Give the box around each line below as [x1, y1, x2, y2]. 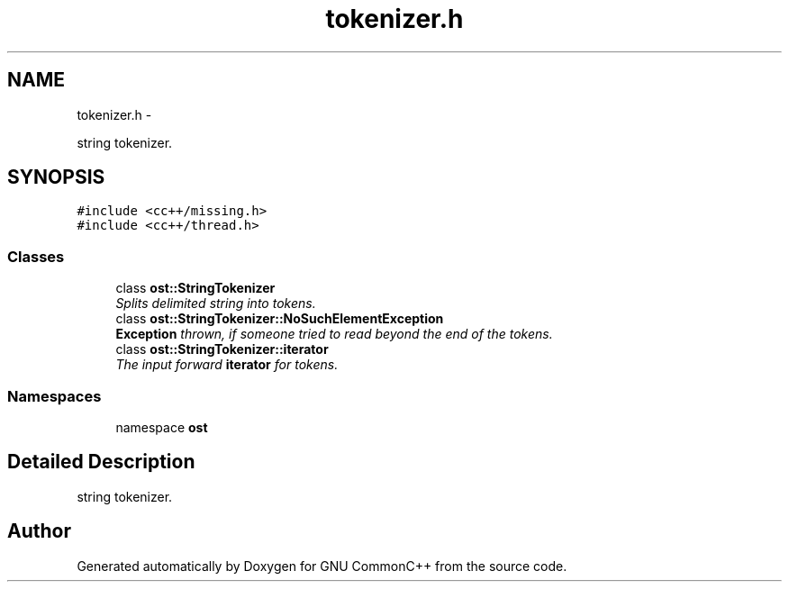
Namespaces [7, 386, 102, 405]
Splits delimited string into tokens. [115, 295, 316, 312]
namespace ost [115, 419, 208, 435]
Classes [7, 247, 65, 266]
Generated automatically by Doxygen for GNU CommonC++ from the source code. [77, 557, 567, 574]
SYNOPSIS [7, 166, 105, 189]
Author [7, 520, 71, 543]
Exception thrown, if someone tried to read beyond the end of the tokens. [115, 326, 553, 342]
